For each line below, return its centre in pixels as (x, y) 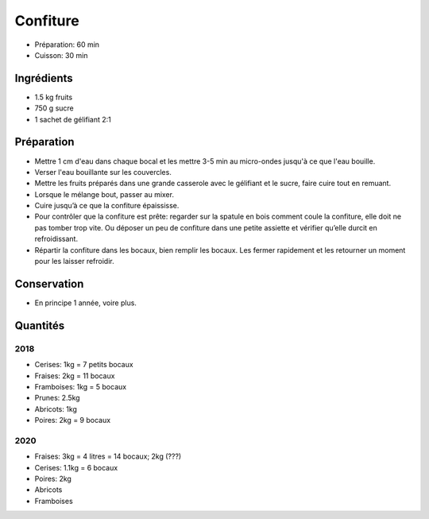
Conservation (49, 283)
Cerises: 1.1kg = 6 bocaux (76, 467)
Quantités (40, 325)
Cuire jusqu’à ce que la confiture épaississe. (107, 206)
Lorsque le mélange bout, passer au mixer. (104, 194)
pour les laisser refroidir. (74, 261)
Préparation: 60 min (67, 45)
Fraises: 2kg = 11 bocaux (75, 376)
